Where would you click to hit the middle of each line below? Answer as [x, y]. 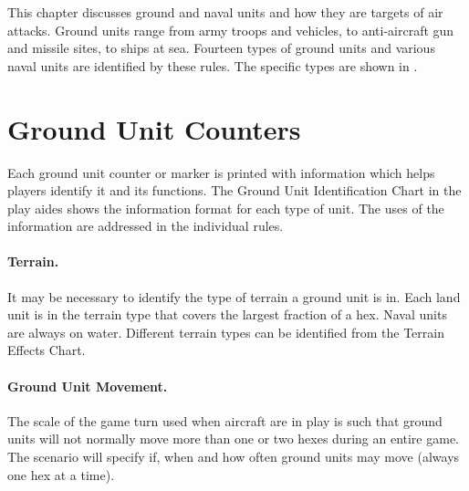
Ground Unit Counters [154, 128]
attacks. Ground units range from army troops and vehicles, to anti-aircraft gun [231, 30]
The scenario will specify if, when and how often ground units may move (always [234, 457]
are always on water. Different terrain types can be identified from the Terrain [226, 332]
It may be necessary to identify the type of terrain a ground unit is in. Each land [234, 296]
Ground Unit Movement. [88, 386]
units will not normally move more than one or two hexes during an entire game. [233, 439]
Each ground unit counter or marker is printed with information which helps [221, 172]
